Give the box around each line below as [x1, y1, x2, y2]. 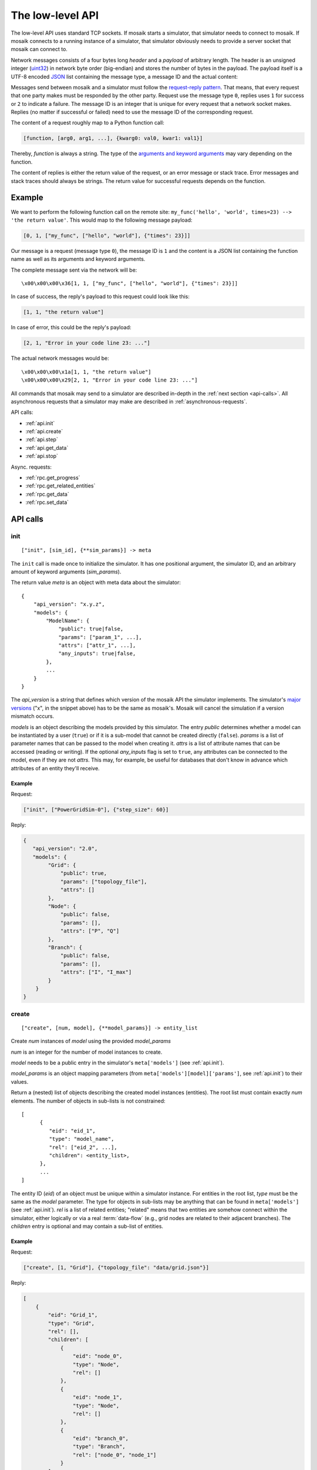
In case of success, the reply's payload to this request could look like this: [11, 293, 190, 300]
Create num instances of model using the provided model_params [11, 1038, 171, 1045]
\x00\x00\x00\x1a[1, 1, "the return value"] [21, 368, 152, 375]
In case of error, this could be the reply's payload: [11, 324, 131, 331]
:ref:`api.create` [25, 428, 63, 435]
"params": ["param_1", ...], [58, 634, 142, 640]
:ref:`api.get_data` [25, 444, 69, 451]
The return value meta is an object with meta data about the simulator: [11, 579, 181, 586]
